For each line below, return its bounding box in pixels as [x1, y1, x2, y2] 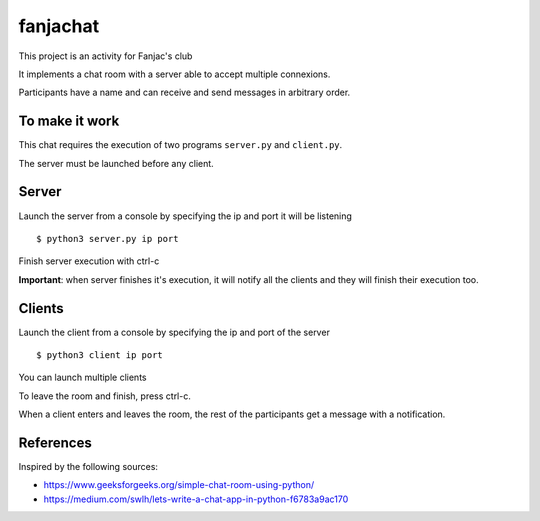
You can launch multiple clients [18, 371, 147, 384]
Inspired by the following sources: [18, 461, 159, 473]
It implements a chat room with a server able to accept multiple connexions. [18, 68, 331, 80]
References [18, 434, 92, 451]
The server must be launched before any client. [18, 157, 214, 169]
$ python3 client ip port [36, 350, 164, 360]
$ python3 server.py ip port [36, 233, 179, 244]
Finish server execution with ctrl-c [18, 255, 160, 267]
